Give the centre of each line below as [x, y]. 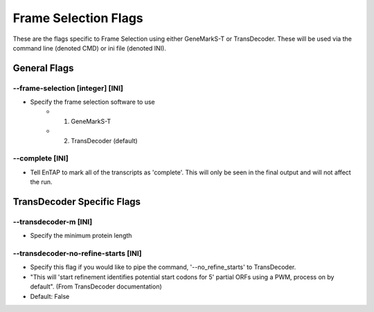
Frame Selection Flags [78, 18]
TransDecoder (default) [104, 140]
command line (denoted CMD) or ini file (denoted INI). [89, 48]
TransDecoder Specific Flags [77, 202]
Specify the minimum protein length [81, 236]
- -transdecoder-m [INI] [53, 221]
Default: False [50, 296]
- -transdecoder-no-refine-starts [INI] [77, 254]
